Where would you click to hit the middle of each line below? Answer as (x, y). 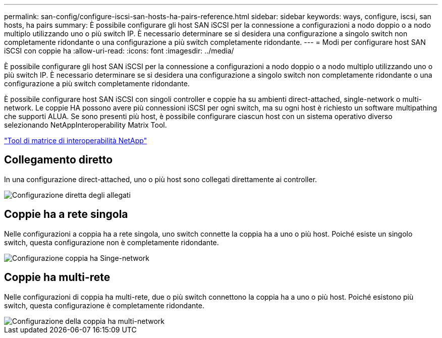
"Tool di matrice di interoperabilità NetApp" (76, 140)
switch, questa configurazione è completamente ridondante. (104, 305)
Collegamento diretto (59, 160)
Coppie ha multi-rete (57, 277)
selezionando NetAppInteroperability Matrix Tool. (86, 125)
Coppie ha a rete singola (66, 214)
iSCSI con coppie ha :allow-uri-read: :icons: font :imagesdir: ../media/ (119, 51)
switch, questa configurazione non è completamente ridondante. (112, 242)
